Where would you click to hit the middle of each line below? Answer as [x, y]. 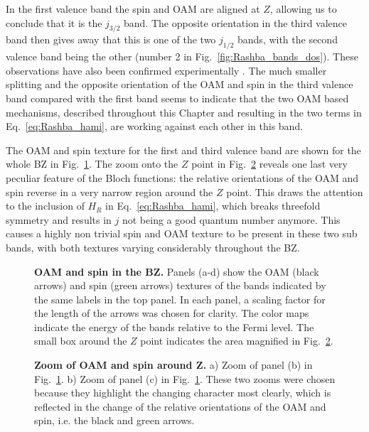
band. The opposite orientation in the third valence [236, 22]
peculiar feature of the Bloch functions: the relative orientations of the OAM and [182, 177]
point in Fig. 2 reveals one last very [269, 164]
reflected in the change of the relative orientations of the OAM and [180, 406]
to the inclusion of [45, 206]
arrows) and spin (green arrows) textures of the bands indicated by [180, 285]
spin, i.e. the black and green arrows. [114, 420]
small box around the [81, 341]
